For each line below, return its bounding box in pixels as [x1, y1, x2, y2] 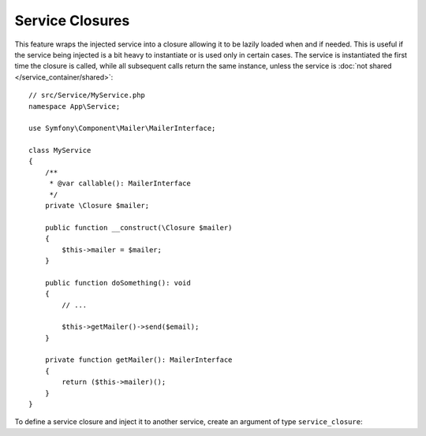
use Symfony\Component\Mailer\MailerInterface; [28, 124, 216, 133]
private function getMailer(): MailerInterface [44, 356, 233, 364]
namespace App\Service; [28, 102, 121, 110]
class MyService [28, 146, 92, 155]
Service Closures [14, 12, 130, 29]
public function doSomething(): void [44, 278, 191, 287]
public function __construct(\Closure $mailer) [44, 223, 233, 232]
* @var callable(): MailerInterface [49, 179, 191, 188]
